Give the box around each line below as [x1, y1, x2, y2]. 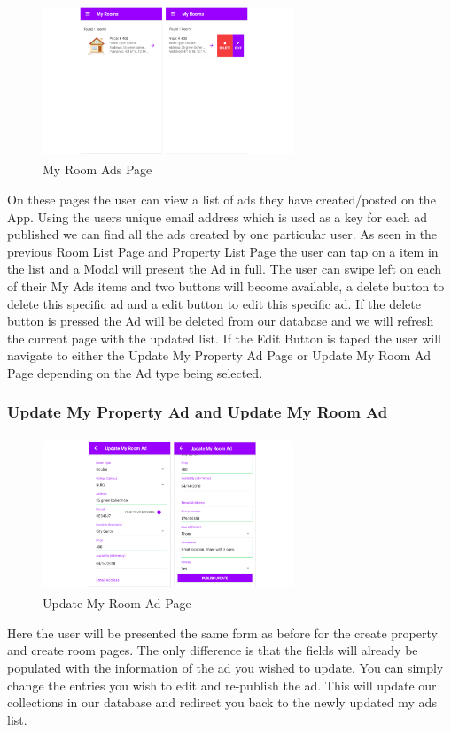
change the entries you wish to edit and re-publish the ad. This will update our [7, 675, 437, 694]
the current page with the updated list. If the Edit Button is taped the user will [7, 328, 441, 347]
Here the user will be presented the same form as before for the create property [7, 623, 438, 642]
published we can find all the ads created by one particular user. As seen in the [7, 225, 438, 243]
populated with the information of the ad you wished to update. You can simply [7, 659, 444, 676]
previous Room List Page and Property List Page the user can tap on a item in [7, 242, 439, 260]
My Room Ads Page [43, 160, 152, 179]
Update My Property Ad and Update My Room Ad [7, 401, 388, 423]
